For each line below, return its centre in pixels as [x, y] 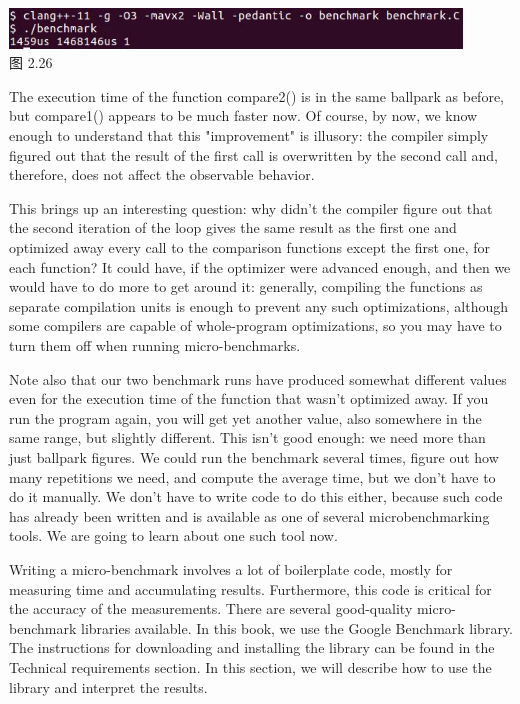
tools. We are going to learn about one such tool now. [173, 535]
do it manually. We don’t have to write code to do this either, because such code [256, 496]
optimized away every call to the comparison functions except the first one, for [250, 247]
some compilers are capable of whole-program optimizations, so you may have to [255, 325]
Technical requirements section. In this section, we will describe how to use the [250, 666]
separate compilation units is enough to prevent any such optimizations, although [259, 305]
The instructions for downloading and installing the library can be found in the [252, 647]
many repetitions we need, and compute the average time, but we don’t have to [252, 476]
